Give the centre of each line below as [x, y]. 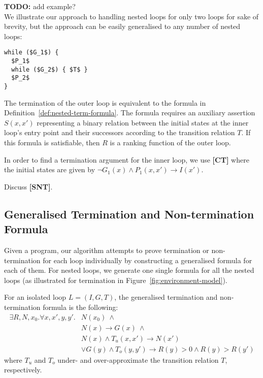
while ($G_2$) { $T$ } [50, 69]
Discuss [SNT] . [28, 186]
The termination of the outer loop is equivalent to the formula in [105, 102]
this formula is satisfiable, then [52, 143]
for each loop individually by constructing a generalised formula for [147, 260]
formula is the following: [80, 307]
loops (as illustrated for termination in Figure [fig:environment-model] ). [116, 280]
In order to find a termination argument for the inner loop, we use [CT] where [127, 159]
